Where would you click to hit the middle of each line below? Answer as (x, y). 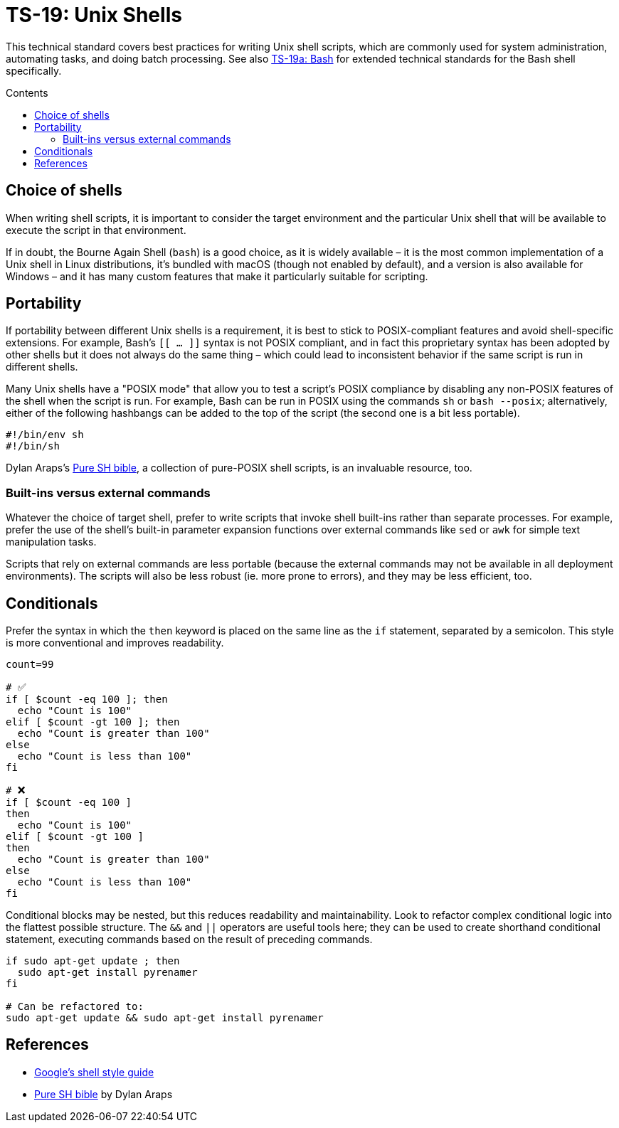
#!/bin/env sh (45, 435)
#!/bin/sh (33, 446)
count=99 (30, 665)
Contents (27, 92)
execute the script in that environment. (96, 230)
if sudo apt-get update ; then (93, 961)
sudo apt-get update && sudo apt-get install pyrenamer (165, 1018)
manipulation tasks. (51, 542)
